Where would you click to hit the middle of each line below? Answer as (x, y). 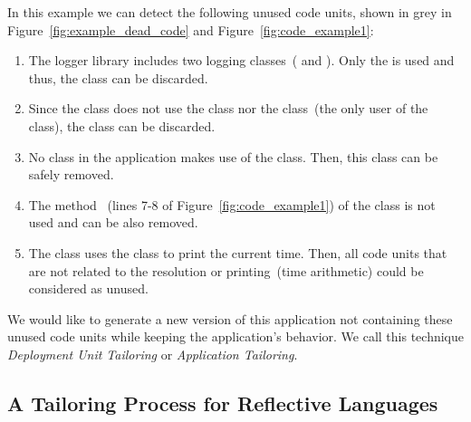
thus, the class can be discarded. (118, 77)
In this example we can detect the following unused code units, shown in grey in (230, 12)
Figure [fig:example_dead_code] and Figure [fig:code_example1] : (191, 29)
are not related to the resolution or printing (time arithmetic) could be (226, 270)
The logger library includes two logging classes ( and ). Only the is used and (241, 60)
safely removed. (71, 174)
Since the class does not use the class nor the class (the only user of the (228, 108)
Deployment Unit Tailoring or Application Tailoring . (153, 354)
